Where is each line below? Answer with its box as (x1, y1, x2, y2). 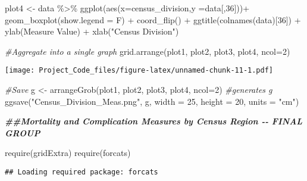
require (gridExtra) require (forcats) (5, 146, 131, 159)
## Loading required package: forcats (5, 168, 158, 176)
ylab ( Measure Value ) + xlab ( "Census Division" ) (5, 25, 179, 38)
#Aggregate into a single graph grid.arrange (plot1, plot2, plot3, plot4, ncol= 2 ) (5, 45, 290, 57)
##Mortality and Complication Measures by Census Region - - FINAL (5, 115, 303, 127)
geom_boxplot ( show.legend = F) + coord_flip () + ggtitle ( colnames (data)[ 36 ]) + (5, 13, 301, 26)
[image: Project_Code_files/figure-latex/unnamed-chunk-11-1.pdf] (5, 66, 274, 75)
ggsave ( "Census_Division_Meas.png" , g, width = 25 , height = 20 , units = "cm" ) (5, 95, 299, 107)
